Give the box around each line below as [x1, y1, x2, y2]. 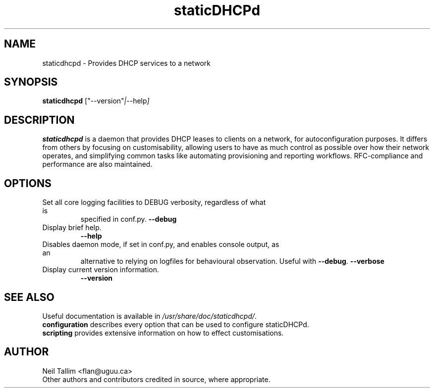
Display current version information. [42, 265, 159, 274]
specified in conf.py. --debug [80, 215, 177, 224]
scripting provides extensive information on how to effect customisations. [42, 328, 284, 337]
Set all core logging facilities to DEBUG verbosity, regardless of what [42, 198, 266, 207]
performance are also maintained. [42, 160, 153, 169]
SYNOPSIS [4, 76, 58, 89]
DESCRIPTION [4, 113, 75, 126]
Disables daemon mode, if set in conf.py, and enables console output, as [42, 240, 279, 249]
